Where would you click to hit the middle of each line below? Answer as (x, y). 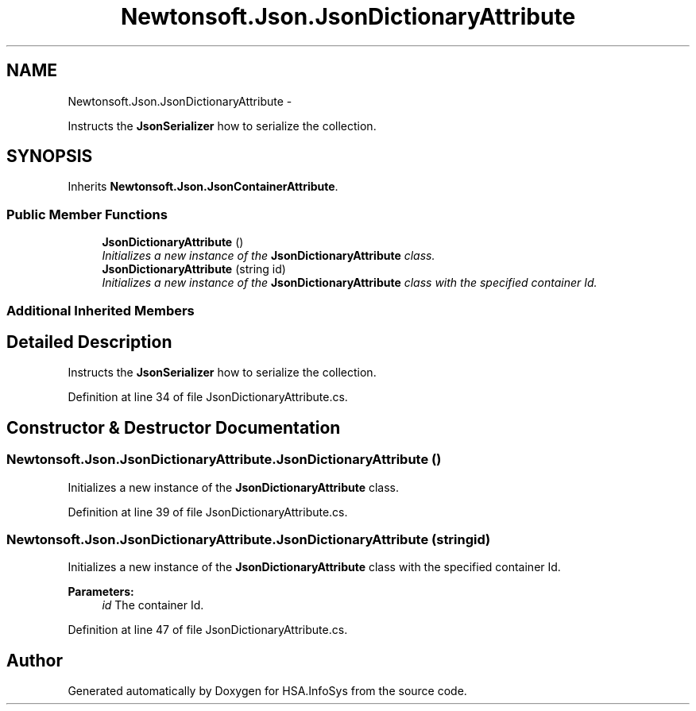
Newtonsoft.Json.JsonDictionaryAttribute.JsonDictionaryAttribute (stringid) (249, 539)
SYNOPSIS (50, 156)
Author (35, 660)
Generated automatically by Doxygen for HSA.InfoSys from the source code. (267, 691)
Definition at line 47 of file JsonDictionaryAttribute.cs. (208, 630)
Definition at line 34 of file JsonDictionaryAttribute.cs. (208, 397)
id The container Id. (153, 605)
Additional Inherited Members (101, 310)
